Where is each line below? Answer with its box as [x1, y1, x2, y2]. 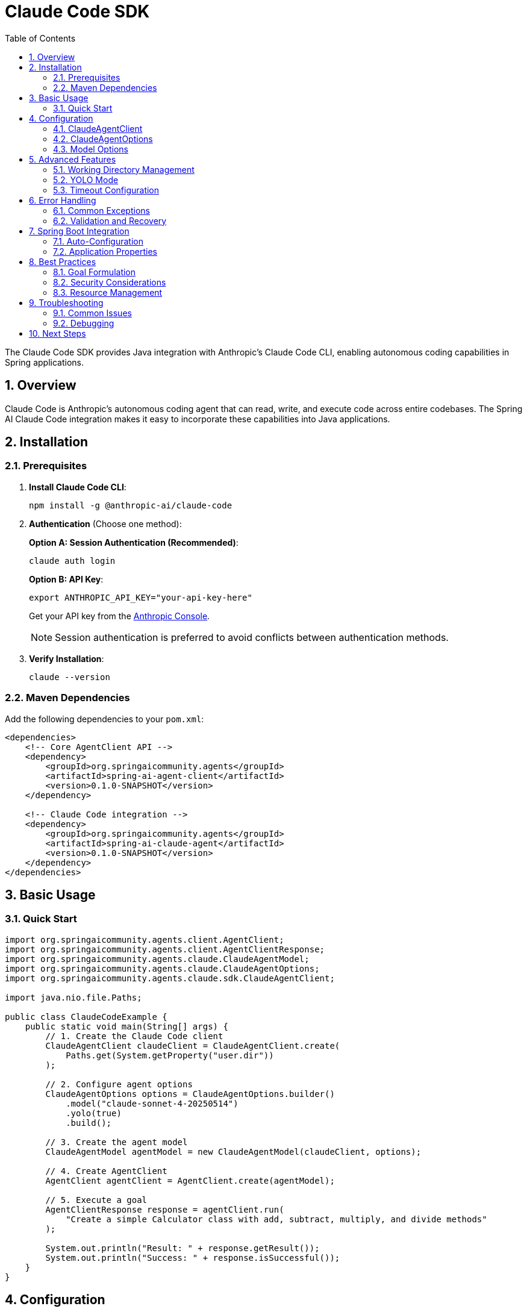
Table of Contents [5, 33, 76, 43]
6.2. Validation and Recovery [53, 215, 167, 226]
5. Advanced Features [29, 154, 116, 164]
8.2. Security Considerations [53, 276, 166, 287]
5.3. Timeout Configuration [53, 184, 160, 195]
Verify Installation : [29, 653, 104, 664]
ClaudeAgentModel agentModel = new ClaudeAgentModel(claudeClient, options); [45, 1146, 422, 1157]
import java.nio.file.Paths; [5, 992, 142, 1002]
